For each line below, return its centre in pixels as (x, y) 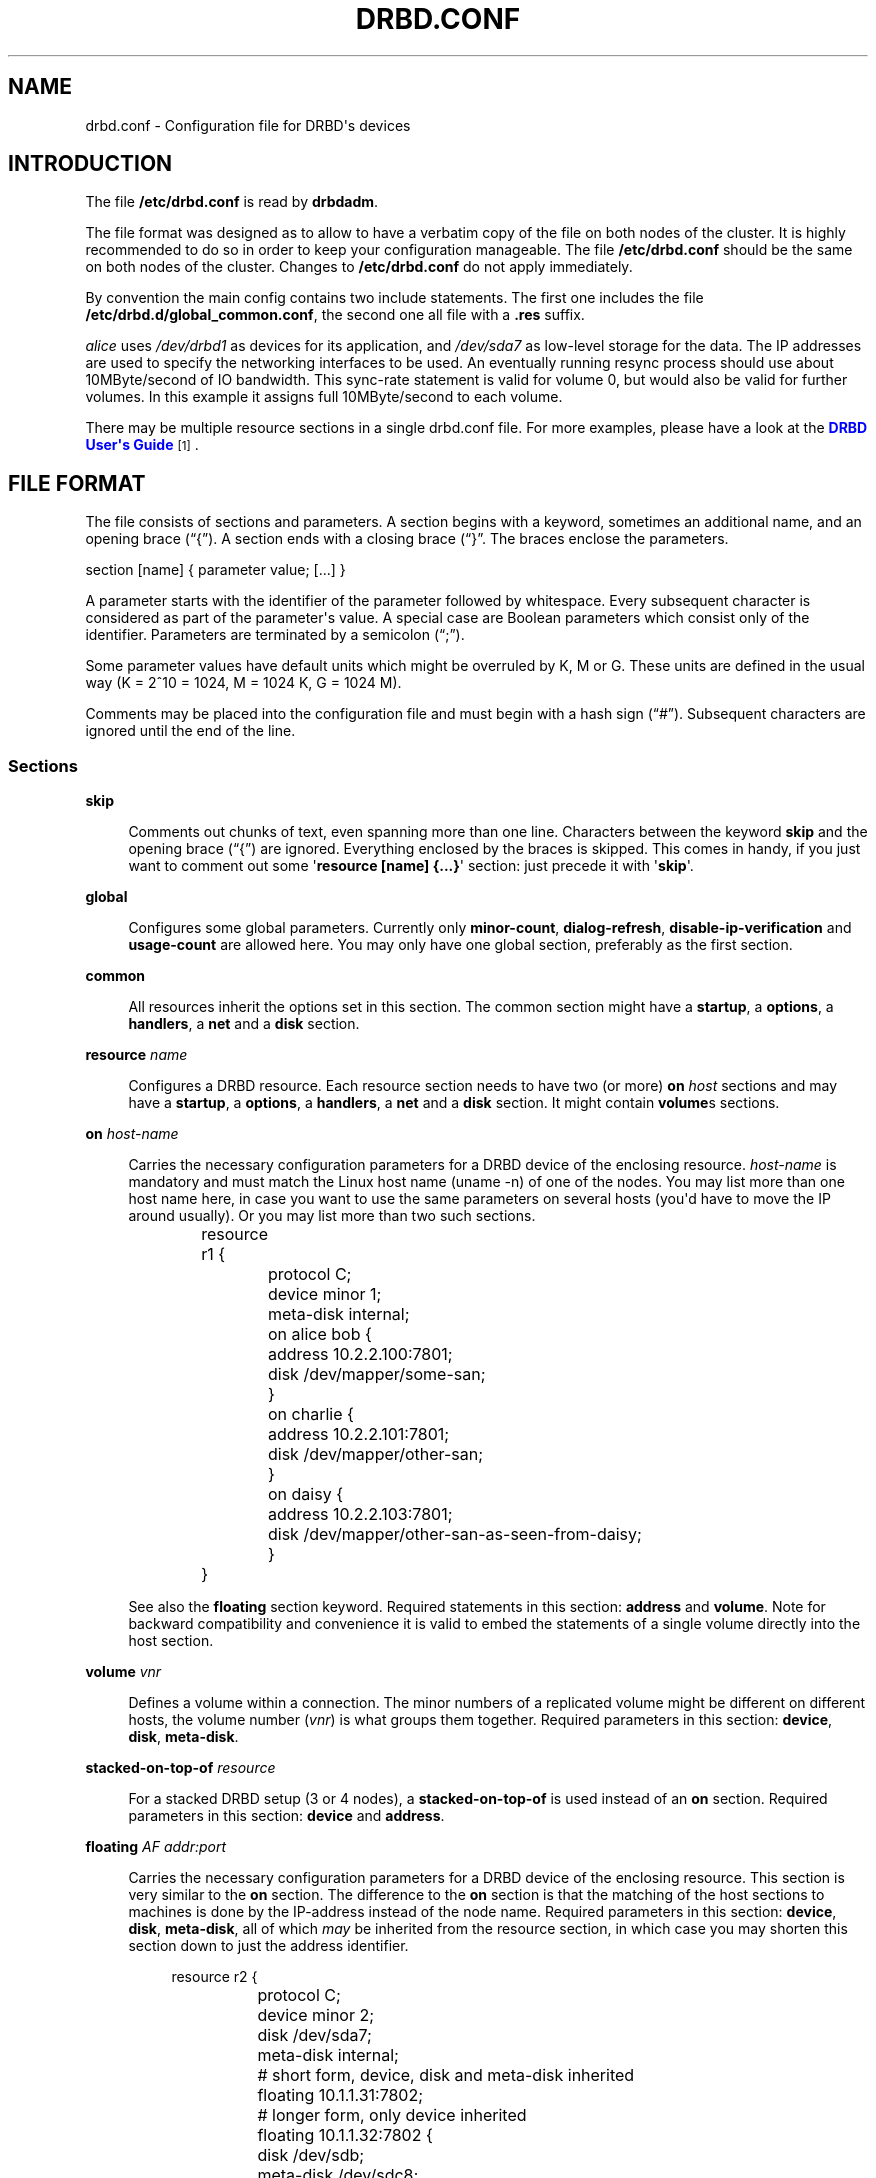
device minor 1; (325, 1294)
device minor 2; (316, 2015)
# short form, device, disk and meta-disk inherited (446, 2075)
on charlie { (311, 1414)
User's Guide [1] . (142, 445)
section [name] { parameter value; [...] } (215, 570)
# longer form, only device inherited (392, 2115)
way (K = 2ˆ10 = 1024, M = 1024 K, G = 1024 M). (243, 683)
